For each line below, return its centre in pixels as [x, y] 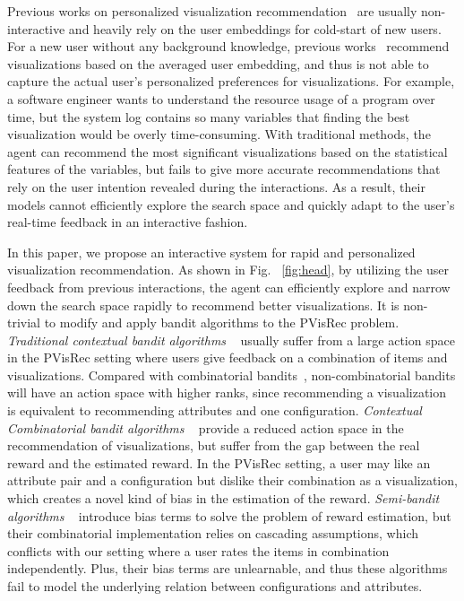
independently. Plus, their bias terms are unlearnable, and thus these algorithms [228, 568]
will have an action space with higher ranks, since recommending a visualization [227, 392]
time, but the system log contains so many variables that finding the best [209, 116]
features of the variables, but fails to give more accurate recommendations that [224, 169]
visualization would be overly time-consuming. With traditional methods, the [219, 134]
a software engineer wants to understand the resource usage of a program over [221, 98]
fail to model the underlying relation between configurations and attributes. [215, 586]
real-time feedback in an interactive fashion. [128, 222]
